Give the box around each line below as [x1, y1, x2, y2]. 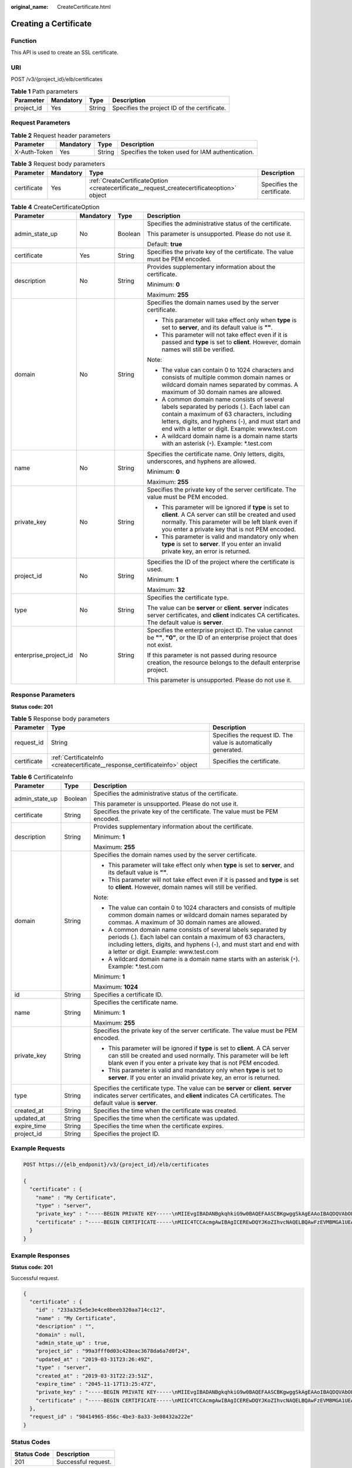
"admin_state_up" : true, [35, 1339, 110, 1346]
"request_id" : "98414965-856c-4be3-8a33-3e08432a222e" [29, 1413, 194, 1420]
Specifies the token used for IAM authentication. [120, 148, 255, 156]
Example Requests [11, 1144, 65, 1153]
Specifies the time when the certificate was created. [93, 1106, 238, 1115]
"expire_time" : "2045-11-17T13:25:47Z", [35, 1381, 157, 1387]
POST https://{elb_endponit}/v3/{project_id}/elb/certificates [23, 1161, 209, 1168]
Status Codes [11, 1438, 50, 1446]
